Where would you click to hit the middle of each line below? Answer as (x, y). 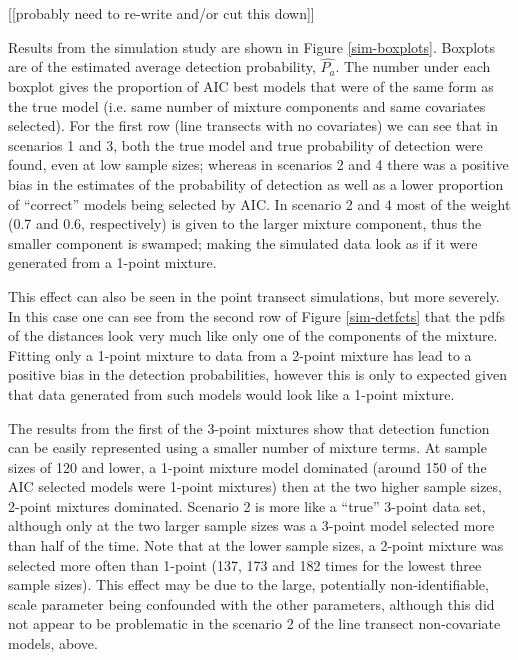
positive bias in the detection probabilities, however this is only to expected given (258, 374)
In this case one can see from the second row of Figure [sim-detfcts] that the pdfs (257, 315)
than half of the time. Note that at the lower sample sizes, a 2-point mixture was (256, 545)
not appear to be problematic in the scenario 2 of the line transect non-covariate (254, 623)
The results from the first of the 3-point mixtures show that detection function (249, 427)
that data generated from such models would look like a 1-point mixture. (231, 393)
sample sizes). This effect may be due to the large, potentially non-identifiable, (248, 584)
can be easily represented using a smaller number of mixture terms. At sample (247, 447)
